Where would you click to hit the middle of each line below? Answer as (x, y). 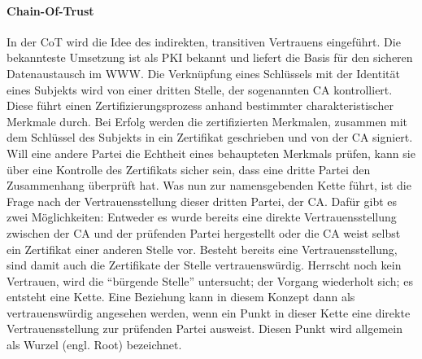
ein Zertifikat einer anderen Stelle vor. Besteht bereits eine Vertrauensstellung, (202, 249)
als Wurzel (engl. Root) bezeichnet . (94, 345)
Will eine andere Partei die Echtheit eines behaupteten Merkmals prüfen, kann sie (211, 153)
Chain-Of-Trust (50, 10)
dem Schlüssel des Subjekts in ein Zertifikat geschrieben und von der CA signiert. (210, 137)
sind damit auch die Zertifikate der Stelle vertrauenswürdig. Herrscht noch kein (204, 265)
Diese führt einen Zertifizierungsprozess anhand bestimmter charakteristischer (200, 105)
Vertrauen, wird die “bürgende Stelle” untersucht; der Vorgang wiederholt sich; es (210, 280)
